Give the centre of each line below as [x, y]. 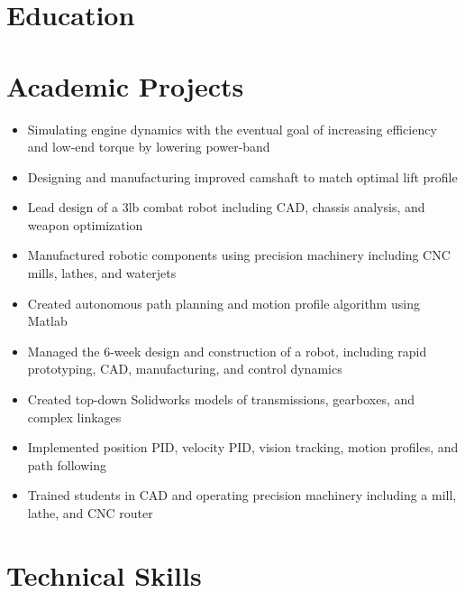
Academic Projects [125, 85]
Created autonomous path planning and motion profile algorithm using [223, 303]
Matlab [47, 321]
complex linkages [74, 417]
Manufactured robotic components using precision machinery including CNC [239, 255]
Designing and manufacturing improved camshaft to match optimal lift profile [242, 176]
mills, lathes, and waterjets [102, 273]
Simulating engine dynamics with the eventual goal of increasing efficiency [232, 129]
